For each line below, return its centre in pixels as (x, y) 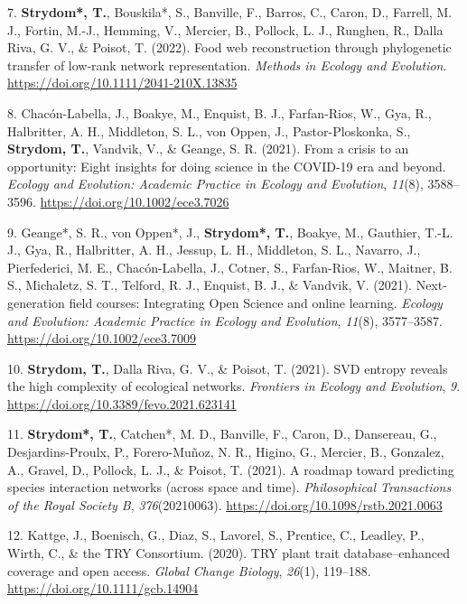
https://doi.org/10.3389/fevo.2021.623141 (122, 403)
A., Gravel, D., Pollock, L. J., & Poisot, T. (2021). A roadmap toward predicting (231, 469)
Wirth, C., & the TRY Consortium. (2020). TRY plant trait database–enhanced (229, 553)
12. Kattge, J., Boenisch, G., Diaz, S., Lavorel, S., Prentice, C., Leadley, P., (216, 535)
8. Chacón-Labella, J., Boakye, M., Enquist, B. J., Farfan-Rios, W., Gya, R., (219, 112)
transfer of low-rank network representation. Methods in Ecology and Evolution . (227, 65)
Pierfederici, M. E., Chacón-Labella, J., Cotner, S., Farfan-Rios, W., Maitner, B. (230, 267)
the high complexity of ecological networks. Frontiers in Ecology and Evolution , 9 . (234, 386)
